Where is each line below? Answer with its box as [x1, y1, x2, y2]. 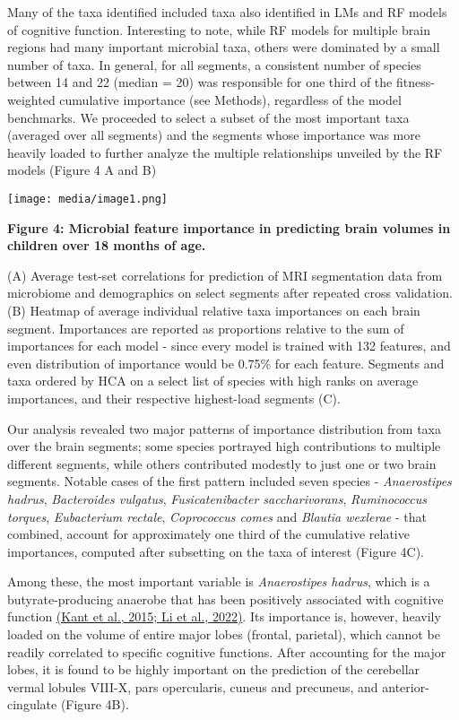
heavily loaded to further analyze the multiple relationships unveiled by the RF [7, 143, 443, 161]
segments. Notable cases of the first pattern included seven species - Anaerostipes [7, 472, 452, 490]
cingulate [7, 695, 57, 714]
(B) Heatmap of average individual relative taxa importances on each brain [7, 300, 420, 319]
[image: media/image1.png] [7, 192, 168, 205]
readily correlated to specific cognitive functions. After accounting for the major [7, 642, 446, 661]
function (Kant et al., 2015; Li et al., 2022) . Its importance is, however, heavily [7, 607, 441, 626]
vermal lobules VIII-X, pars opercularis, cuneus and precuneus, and [7, 677, 378, 696]
